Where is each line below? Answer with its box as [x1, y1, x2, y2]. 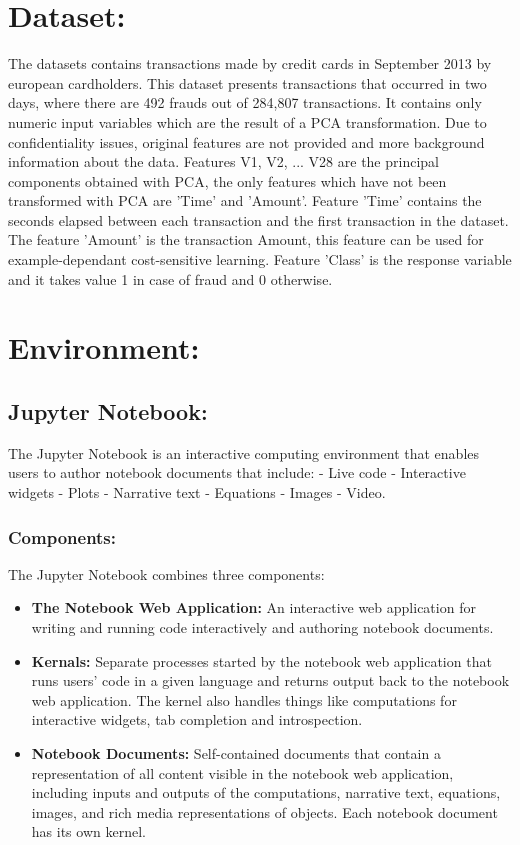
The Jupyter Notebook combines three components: [8, 563, 325, 584]
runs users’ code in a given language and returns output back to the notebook [31, 670, 510, 691]
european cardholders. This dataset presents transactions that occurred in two [8, 72, 487, 93]
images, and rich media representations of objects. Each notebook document [31, 801, 498, 822]
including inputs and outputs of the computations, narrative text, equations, [31, 782, 501, 803]
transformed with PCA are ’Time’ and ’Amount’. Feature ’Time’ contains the [8, 190, 482, 211]
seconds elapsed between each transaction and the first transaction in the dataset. [8, 209, 509, 230]
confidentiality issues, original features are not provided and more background [8, 131, 485, 152]
